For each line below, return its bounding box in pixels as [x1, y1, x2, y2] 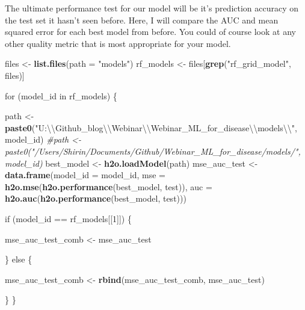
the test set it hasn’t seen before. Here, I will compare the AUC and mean [5, 13, 279, 26]
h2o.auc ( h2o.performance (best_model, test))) [5, 192, 186, 205]
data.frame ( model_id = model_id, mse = [5, 169, 165, 181]
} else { [5, 253, 32, 265]
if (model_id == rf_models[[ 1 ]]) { [5, 212, 132, 225]
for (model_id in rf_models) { [5, 89, 117, 102]
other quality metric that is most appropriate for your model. [5, 37, 231, 49]
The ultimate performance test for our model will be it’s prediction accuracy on [5, 2, 299, 14]
